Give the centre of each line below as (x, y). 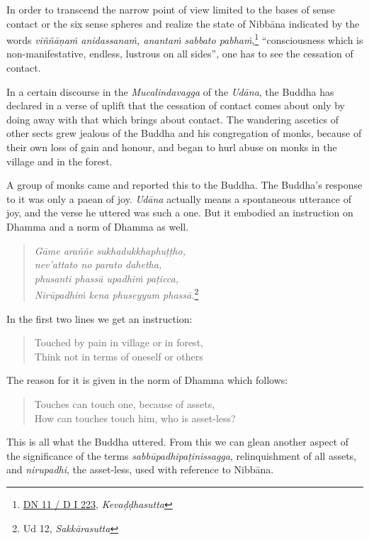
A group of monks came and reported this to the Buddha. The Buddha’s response (184, 185)
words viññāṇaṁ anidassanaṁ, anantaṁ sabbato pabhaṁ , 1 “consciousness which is (185, 39)
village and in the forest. (59, 161)
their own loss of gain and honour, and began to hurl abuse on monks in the (172, 147)
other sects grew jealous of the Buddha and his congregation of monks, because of (184, 133)
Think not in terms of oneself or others (119, 356)
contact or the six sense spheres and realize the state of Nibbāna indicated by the (183, 23)
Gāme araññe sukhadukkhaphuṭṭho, (110, 250)
